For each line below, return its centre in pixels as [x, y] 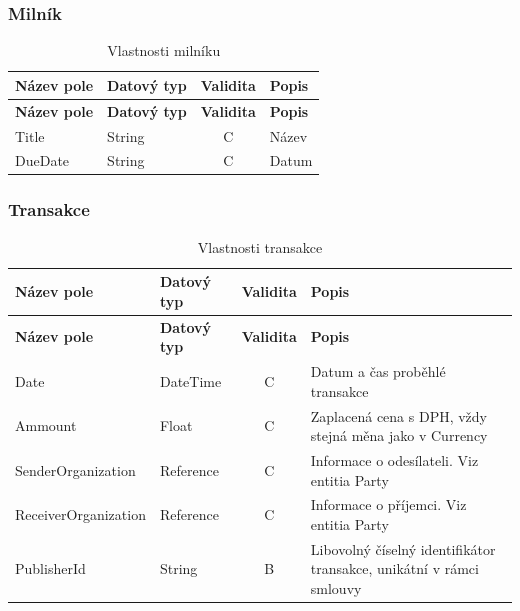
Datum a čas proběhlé [378, 371]
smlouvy [336, 588]
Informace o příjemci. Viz [388, 504]
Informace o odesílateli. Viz [394, 460]
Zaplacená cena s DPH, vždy [399, 415]
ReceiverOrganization [80, 514]
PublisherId [50, 568]
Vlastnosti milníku [164, 50]
